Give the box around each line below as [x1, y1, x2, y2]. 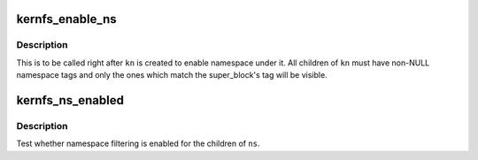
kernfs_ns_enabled [16, 93, 124, 108]
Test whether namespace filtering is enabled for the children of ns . [16, 138, 260, 149]
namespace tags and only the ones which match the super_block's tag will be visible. [16, 70, 328, 80]
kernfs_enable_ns [16, 11, 117, 27]
